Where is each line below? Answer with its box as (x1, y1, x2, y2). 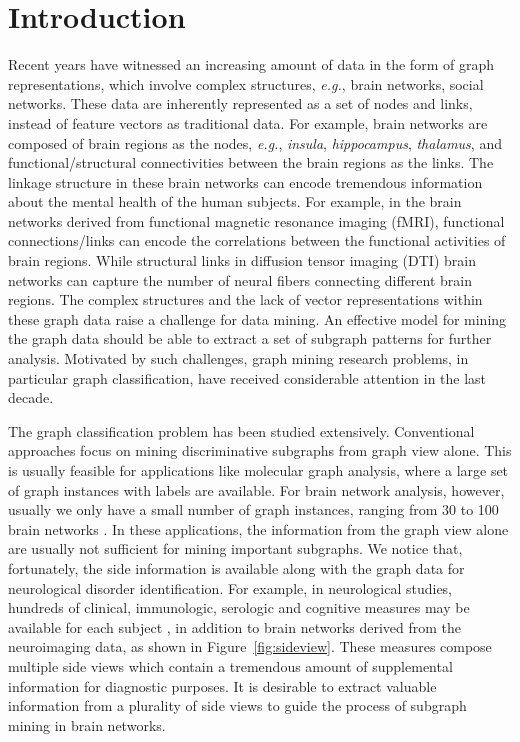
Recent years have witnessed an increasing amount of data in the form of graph (8, 54, 494, 75)
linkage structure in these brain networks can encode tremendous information (8, 171, 483, 192)
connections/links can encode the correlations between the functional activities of (8, 230, 506, 251)
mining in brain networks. (8, 714, 166, 735)
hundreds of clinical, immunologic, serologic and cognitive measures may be (8, 597, 470, 618)
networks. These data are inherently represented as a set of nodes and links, (8, 93, 473, 114)
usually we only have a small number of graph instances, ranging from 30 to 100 (8, 499, 499, 520)
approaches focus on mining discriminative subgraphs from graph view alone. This (8, 440, 512, 461)
